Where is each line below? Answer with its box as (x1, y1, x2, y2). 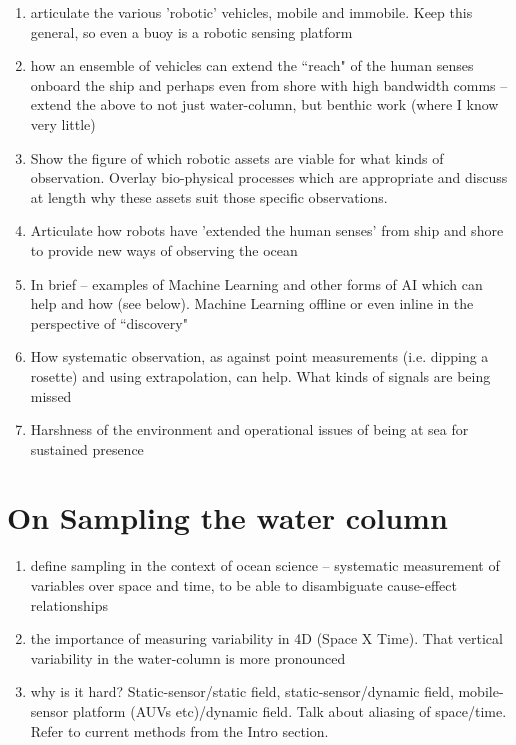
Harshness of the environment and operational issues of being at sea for (30, 419, 469, 440)
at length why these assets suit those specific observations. (30, 186, 388, 207)
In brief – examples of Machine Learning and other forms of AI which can (30, 273, 483, 294)
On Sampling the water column (7, 497, 448, 538)
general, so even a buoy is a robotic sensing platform (30, 21, 353, 42)
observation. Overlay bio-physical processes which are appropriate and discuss (30, 167, 508, 188)
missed (30, 385, 72, 406)
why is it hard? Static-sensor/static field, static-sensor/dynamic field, (30, 681, 454, 702)
